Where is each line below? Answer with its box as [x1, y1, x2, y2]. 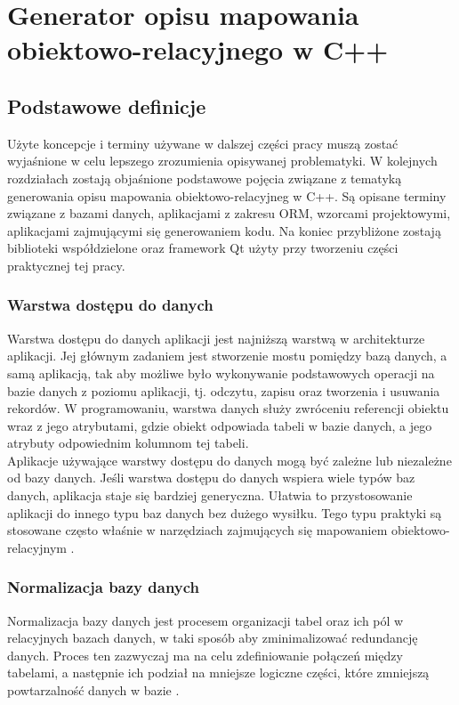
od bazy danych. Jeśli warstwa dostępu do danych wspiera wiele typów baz [7, 468, 415, 487]
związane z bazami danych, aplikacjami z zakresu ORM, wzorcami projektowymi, [7, 204, 451, 223]
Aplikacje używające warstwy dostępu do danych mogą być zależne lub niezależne [7, 450, 452, 469]
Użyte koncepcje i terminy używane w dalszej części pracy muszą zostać [7, 134, 399, 152]
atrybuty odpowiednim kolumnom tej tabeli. [7, 434, 249, 452]
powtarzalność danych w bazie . [7, 681, 180, 700]
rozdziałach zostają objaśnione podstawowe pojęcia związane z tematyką [7, 168, 402, 187]
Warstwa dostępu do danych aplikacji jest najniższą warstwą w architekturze [7, 328, 425, 347]
